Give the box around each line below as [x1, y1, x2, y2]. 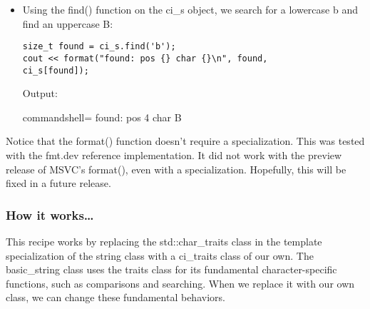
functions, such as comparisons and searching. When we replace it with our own [6, 275, 355, 290]
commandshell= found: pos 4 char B [22, 109, 182, 124]
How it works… [6, 206, 94, 223]
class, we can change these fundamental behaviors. [6, 290, 225, 305]
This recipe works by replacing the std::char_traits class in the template [6, 233, 322, 248]
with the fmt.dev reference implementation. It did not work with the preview [6, 147, 342, 162]
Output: [22, 86, 58, 101]
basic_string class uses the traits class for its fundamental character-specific [6, 262, 337, 277]
